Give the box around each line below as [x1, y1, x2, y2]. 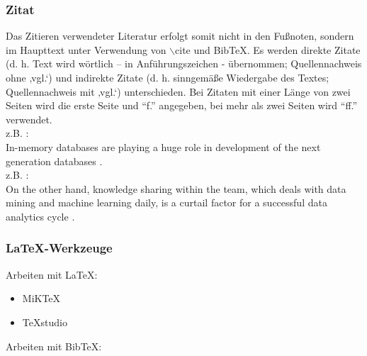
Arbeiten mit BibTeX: [6, 338, 102, 353]
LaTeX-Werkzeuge [6, 239, 113, 257]
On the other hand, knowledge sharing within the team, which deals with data [6, 181, 346, 196]
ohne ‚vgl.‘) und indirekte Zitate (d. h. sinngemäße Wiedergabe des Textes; [6, 70, 329, 84]
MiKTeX [22, 291, 61, 306]
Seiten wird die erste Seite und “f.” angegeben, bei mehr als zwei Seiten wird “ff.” [6, 98, 358, 113]
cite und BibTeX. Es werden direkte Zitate [175, 42, 361, 57]
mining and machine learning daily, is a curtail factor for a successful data [6, 195, 327, 210]
